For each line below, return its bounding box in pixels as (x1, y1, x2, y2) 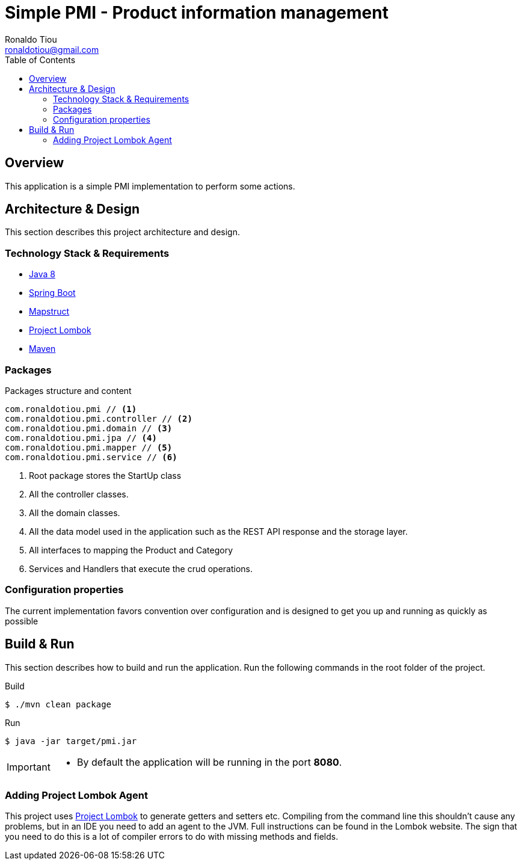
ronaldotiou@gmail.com (5, 44, 99, 55)
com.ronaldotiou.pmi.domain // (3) (5, 423, 173, 433)
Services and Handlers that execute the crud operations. (29, 563, 253, 574)
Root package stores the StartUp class (29, 470, 182, 481)
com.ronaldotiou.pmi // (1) (5, 404, 137, 414)
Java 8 (29, 269, 55, 280)
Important (7, 760, 51, 773)
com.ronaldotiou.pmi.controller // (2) (5, 413, 192, 423)
